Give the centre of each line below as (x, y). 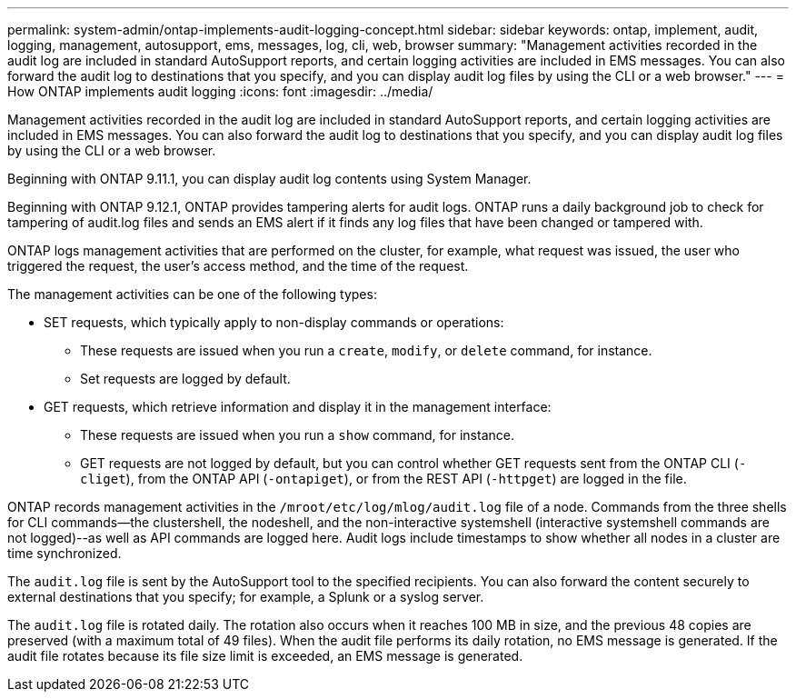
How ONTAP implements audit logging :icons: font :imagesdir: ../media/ (220, 91)
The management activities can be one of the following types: (192, 294)
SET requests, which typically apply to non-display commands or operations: (274, 322)
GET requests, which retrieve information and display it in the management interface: (298, 407)
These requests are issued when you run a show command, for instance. (297, 435)
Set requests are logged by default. (185, 379)
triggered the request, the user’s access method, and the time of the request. (238, 266)
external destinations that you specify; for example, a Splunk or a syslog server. (246, 597)
